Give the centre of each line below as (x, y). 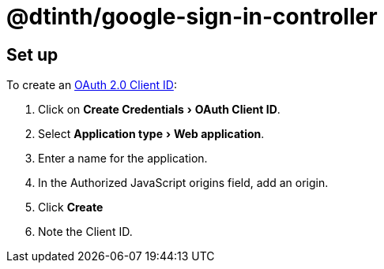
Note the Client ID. (85, 232)
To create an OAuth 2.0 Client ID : (92, 85)
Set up (32, 54)
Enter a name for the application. (123, 159)
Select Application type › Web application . (151, 134)
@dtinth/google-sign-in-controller (192, 17)
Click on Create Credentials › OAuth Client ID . (159, 110)
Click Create (71, 207)
